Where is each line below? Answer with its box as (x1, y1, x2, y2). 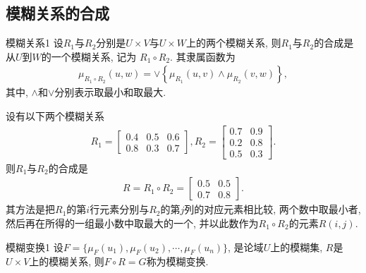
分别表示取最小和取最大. (54, 85, 166, 99)
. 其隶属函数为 (170, 49, 236, 63)
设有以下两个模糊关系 (6, 109, 104, 123)
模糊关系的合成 (6, 2, 109, 24)
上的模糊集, (270, 239, 323, 254)
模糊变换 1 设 (6, 239, 63, 254)
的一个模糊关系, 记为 (41, 49, 137, 63)
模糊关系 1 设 (6, 35, 63, 50)
